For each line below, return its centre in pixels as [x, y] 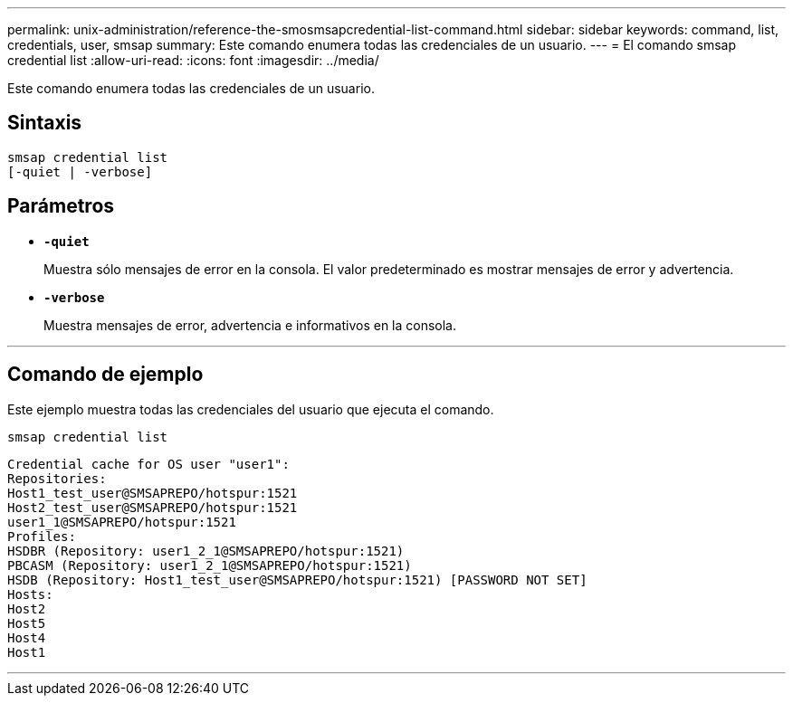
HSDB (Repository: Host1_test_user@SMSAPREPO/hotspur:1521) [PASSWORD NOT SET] [297, 579]
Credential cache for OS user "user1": [148, 464]
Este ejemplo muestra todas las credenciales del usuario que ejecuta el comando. [251, 409]
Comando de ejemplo [105, 375]
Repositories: [57, 478]
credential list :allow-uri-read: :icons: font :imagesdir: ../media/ [193, 60]
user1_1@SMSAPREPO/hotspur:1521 [122, 522]
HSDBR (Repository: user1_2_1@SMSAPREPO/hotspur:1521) [206, 551]
